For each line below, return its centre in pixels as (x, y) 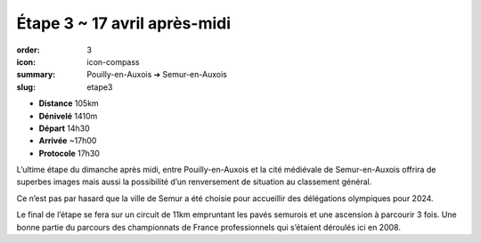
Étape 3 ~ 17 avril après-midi (124, 23)
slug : (26, 87)
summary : (36, 75)
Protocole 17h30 (69, 153)
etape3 (100, 87)
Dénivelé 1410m (68, 116)
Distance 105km (69, 103)
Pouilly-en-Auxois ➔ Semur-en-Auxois (157, 75)
